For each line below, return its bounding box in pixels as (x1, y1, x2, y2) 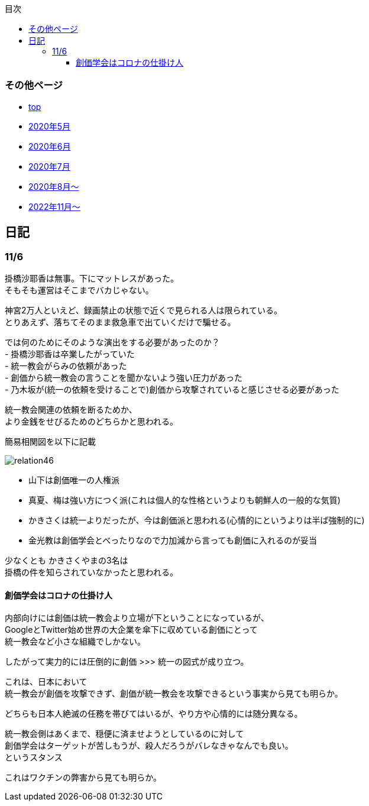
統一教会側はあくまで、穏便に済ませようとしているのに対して (5, 729, 244, 739)
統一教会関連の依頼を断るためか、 (5, 404, 137, 415)
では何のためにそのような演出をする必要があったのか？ (5, 336, 220, 347)
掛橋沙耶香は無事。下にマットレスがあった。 (5, 273, 179, 283)
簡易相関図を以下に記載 (5, 436, 96, 446)
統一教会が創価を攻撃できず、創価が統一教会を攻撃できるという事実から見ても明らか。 (5, 688, 343, 699)
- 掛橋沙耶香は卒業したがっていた (5, 348, 135, 359)
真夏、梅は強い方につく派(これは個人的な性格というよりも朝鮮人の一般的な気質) (28, 494, 341, 505)
